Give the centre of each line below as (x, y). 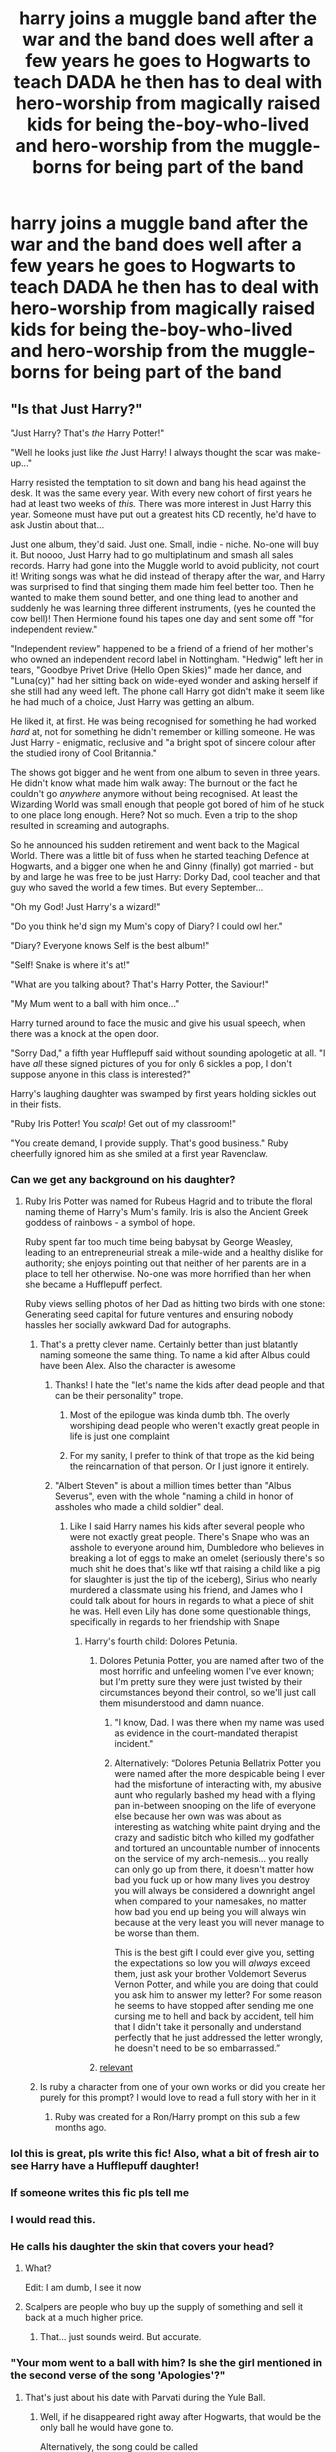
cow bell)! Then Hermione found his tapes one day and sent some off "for (162, 618)
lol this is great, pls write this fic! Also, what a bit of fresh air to (165, 2154)
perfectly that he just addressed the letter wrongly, (218, 2038)
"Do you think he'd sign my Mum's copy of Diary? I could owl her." (146, 926)
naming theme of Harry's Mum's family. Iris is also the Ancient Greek (166, 1212)
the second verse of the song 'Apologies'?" (118, 2375)
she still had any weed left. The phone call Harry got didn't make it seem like (167, 691)
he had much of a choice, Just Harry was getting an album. (132, 701)
